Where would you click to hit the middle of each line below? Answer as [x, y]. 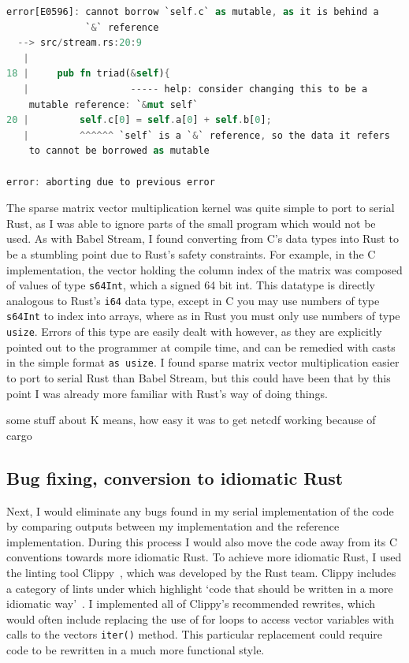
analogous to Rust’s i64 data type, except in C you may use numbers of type [193, 300]
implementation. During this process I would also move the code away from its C [202, 541]
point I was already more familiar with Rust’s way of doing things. [167, 393]
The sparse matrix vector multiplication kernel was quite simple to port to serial [201, 208]
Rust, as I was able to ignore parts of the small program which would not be [191, 223]
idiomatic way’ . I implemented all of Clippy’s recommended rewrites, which [191, 603]
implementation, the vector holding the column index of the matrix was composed [204, 269]
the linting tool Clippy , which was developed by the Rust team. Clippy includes [201, 572]
